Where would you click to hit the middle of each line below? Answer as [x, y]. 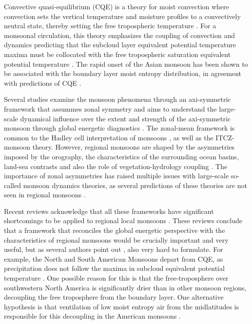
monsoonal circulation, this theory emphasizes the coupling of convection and [120, 35]
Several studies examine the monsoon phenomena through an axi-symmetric [117, 99]
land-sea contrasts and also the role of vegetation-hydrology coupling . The [116, 166]
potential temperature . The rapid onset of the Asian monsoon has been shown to [126, 64]
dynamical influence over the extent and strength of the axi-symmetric [126, 118]
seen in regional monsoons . [45, 195]
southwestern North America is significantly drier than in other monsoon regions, [125, 287]
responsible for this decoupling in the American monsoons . [92, 316]
